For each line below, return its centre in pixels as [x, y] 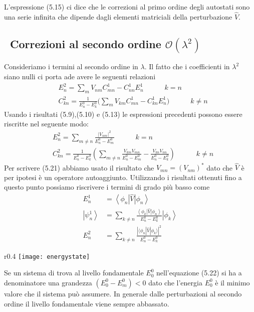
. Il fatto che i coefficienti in [187, 66]
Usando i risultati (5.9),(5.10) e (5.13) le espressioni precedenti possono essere [123, 114]
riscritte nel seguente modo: [46, 124]
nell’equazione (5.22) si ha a [199, 273]
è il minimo [232, 282]
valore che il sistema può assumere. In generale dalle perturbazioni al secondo [123, 293]
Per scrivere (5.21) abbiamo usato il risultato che [79, 167]
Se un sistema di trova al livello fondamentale [74, 273]
